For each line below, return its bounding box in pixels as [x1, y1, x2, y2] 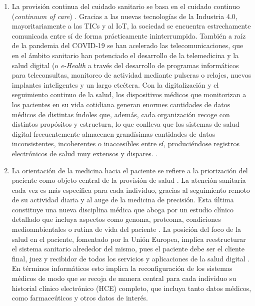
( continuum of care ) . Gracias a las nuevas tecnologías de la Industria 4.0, [11, 11, 237, 21]
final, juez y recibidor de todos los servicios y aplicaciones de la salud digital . [11, 253, 250, 263]
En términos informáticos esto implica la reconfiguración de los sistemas [11, 263, 232, 273]
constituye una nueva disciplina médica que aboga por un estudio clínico [11, 204, 234, 214]
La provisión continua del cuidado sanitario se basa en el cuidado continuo [11, 1, 240, 11]
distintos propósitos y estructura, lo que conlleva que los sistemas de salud [11, 119, 239, 129]
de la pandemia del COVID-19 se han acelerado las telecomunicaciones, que [11, 40, 243, 51]
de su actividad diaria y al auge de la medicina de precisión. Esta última [11, 194, 234, 205]
